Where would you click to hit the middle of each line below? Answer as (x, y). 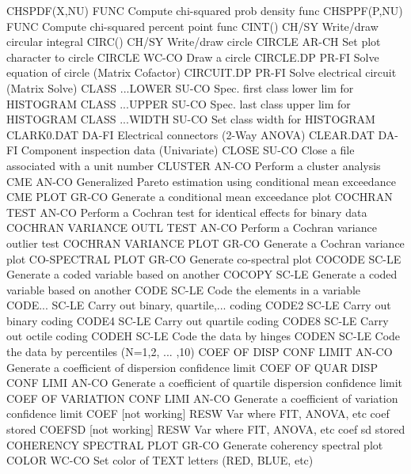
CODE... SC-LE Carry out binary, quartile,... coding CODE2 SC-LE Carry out (199, 305)
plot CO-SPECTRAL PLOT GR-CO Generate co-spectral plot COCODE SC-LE (204, 258)
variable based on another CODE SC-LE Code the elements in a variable (184, 289)
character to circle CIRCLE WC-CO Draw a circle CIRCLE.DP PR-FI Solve (193, 57)
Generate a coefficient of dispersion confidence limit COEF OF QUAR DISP (192, 367)
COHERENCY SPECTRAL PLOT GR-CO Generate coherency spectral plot (195, 444)
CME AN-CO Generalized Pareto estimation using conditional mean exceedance (201, 181)
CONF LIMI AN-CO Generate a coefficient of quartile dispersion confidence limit (205, 383)
